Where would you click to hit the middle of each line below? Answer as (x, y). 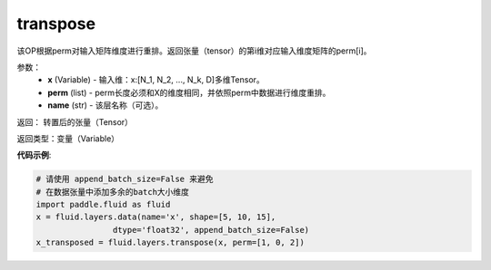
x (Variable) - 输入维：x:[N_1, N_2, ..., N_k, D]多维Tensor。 (156, 80)
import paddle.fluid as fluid (103, 205)
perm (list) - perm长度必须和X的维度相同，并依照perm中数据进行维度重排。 (189, 92)
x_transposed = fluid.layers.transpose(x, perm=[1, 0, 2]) (170, 243)
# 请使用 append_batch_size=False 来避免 (125, 179)
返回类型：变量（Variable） (68, 138)
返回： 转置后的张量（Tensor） (75, 121)
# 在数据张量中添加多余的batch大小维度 (113, 192)
